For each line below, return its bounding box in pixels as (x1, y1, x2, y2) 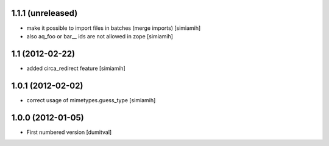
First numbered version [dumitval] (26, 128, 112, 136)
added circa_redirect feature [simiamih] (26, 64, 126, 72)
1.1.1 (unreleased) (11, 8, 78, 18)
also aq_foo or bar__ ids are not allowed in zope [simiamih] (26, 32, 174, 40)
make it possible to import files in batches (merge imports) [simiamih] (26, 24, 201, 32)
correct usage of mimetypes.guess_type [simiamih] (26, 96, 156, 103)
